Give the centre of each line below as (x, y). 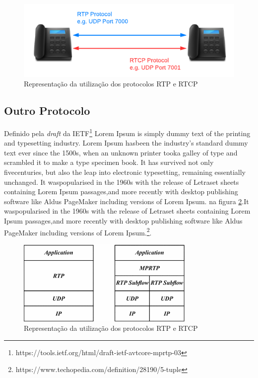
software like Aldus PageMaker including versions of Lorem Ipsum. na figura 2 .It (127, 201)
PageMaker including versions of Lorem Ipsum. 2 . (78, 231)
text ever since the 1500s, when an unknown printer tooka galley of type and (121, 152)
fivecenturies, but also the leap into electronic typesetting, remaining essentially (125, 172)
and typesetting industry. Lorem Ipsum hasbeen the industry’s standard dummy (126, 143)
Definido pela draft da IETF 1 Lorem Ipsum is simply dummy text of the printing (127, 132)
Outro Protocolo (47, 111)
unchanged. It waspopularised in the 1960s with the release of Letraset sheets (122, 182)
